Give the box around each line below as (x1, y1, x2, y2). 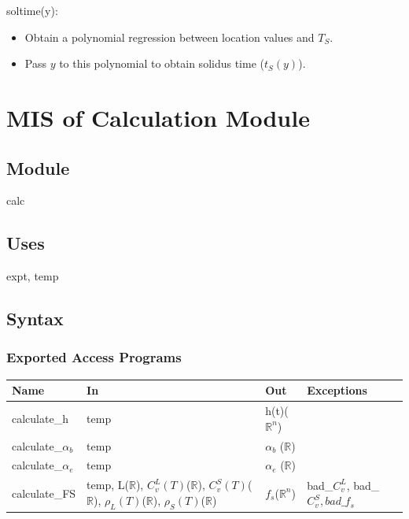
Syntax (6, 306, 64, 331)
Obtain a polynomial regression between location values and (24, 28, 315, 45)
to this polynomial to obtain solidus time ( (59, 55, 264, 72)
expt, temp (6, 268, 59, 284)
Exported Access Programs (6, 347, 182, 367)
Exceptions (307, 382, 367, 399)
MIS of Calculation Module (6, 101, 310, 133)
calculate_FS (12, 484, 76, 501)
